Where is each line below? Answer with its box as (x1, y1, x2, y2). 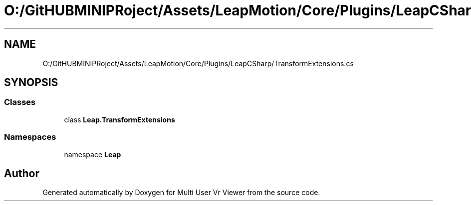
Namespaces (4, 132, 56, 142)
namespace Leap (64, 150, 121, 159)
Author (4, 167, 39, 180)
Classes (4, 97, 36, 107)
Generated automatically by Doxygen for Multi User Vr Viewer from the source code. (42, 188, 320, 197)
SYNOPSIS (4, 76, 58, 89)
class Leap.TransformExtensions (64, 115, 175, 124)
